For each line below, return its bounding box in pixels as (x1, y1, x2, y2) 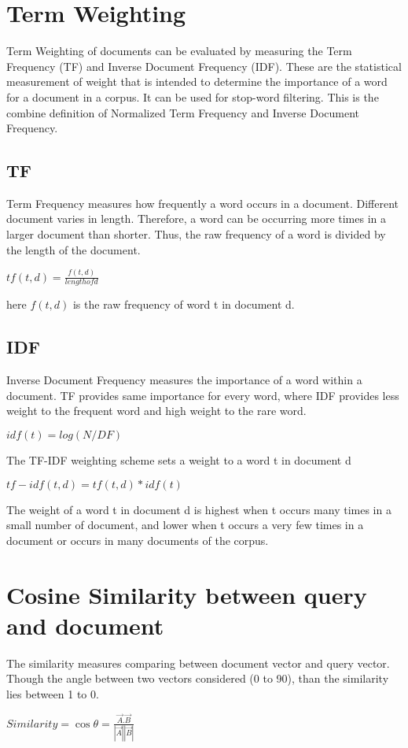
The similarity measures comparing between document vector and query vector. (6, 654, 390, 671)
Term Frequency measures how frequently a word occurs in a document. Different (6, 194, 399, 211)
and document (6, 609, 164, 641)
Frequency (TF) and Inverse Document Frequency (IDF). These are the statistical (6, 57, 402, 74)
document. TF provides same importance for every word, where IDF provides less (6, 387, 399, 403)
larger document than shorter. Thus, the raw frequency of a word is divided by (6, 226, 386, 243)
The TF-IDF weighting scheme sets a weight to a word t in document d (6, 451, 351, 468)
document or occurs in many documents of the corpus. (6, 531, 269, 548)
